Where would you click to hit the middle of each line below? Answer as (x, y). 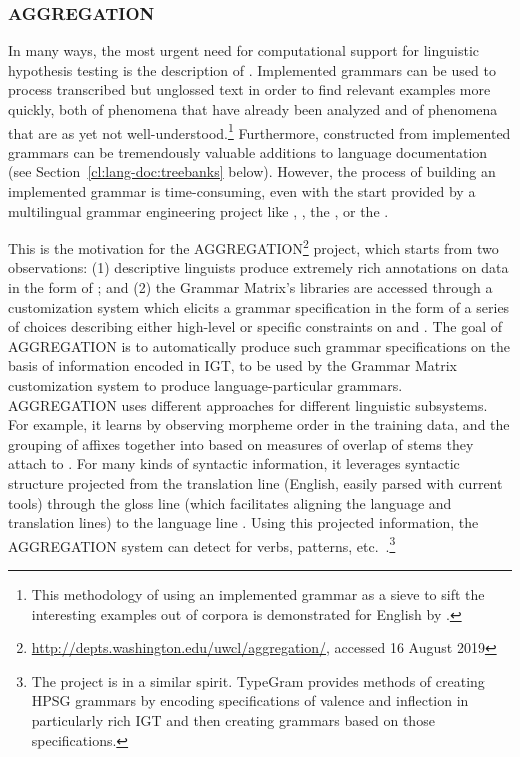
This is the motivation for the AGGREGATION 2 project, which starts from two (253, 246)
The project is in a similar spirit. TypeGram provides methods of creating (258, 680)
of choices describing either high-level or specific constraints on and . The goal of (255, 326)
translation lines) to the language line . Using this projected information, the (243, 522)
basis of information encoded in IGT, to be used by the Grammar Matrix (232, 365)
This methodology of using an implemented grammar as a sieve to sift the (258, 594)
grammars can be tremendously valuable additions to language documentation (248, 151)
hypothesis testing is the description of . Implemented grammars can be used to (252, 69)
